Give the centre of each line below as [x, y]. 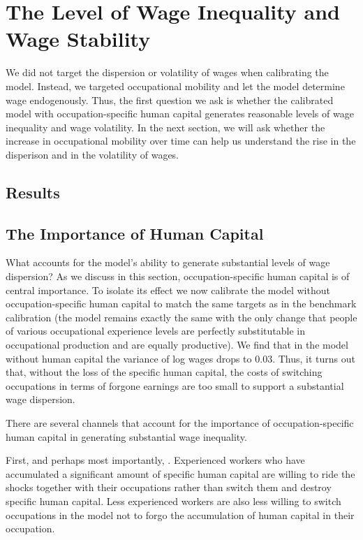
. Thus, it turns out [314, 358]
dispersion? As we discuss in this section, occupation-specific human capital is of [178, 276]
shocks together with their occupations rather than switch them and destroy [169, 487]
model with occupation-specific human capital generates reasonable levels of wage [180, 114]
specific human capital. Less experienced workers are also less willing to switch [173, 501]
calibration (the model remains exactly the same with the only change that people [181, 317]
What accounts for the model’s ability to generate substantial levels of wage [168, 262]
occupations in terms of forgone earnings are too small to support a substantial [175, 385]
